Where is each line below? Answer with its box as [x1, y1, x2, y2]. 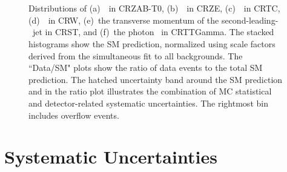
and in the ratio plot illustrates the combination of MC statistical [28, 85, 272, 98]
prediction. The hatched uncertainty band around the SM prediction [28, 73, 283, 85]
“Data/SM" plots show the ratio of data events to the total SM [28, 61, 263, 74]
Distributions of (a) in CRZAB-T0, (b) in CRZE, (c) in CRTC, [28, 2, 280, 15]
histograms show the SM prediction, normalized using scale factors [28, 37, 275, 50]
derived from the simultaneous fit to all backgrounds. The [28, 49, 243, 62]
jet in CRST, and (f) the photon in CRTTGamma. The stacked [32, 25, 274, 38]
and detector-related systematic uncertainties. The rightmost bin [28, 96, 268, 109]
